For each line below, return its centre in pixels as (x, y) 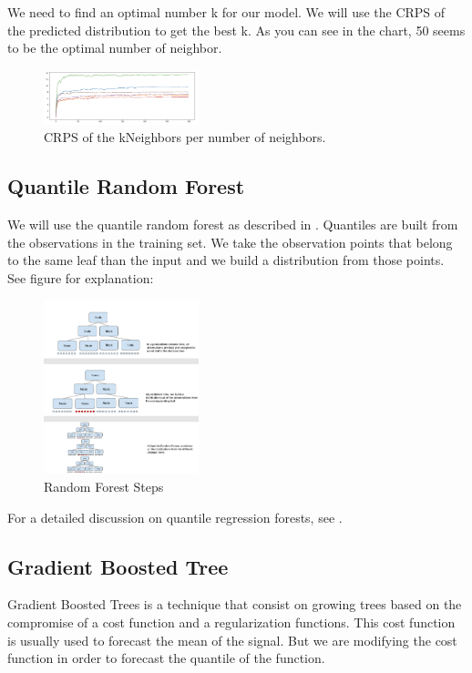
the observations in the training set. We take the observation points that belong (230, 242)
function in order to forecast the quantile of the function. (166, 658)
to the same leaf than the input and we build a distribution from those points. (226, 260)
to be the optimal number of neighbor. (115, 48)
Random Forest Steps (104, 486)
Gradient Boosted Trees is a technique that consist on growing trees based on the (235, 604)
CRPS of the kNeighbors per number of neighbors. (185, 137)
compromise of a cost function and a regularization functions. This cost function (231, 622)
